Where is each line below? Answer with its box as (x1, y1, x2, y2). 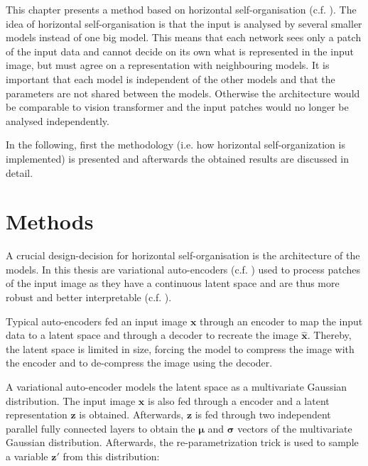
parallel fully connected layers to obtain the (6, 421, 195, 435)
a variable (6, 448, 48, 463)
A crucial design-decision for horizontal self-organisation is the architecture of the (6, 248, 360, 263)
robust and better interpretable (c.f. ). (6, 290, 172, 305)
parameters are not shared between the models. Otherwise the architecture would (6, 85, 360, 100)
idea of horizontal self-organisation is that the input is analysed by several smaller (6, 16, 362, 31)
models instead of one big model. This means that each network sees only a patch (6, 30, 362, 45)
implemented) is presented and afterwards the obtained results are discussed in (6, 151, 350, 166)
